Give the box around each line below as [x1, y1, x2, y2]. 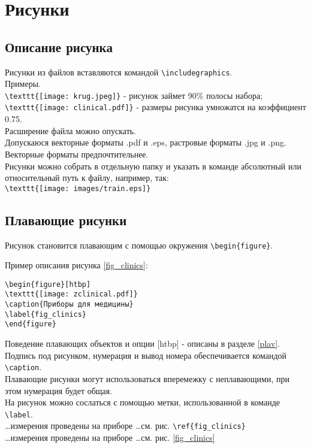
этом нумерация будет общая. [5, 384, 113, 396]
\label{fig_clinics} [5, 310, 87, 319]
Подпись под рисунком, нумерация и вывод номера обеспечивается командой [5, 349, 287, 361]
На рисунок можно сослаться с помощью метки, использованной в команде [5, 396, 280, 408]
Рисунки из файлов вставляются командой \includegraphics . [5, 65, 233, 78]
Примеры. [5, 77, 41, 90]
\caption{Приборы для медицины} [5, 300, 134, 309]
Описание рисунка [5, 37, 113, 56]
